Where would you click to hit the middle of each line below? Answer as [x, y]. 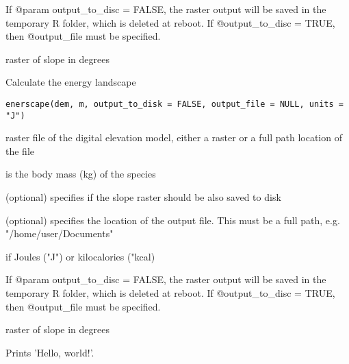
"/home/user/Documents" [60, 233]
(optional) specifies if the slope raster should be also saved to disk [143, 197]
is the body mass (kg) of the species [81, 174]
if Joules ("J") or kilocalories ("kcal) [80, 256]
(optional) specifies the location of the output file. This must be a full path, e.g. [173, 220]
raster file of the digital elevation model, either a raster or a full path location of [174, 137]
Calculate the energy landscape [71, 82]
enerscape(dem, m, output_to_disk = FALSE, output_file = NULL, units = [174, 104]
